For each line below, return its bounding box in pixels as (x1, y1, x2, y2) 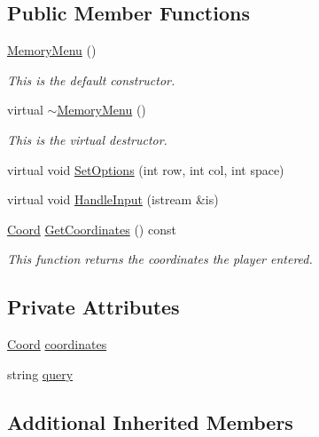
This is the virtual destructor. (7, 130, 167, 148)
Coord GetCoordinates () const (7, 219, 176, 238)
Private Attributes (7, 293, 180, 321)
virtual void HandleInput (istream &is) (7, 190, 219, 209)
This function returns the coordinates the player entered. (7, 250, 313, 268)
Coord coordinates (7, 335, 107, 354)
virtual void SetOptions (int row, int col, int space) (7, 160, 284, 179)
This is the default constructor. (7, 70, 175, 89)
